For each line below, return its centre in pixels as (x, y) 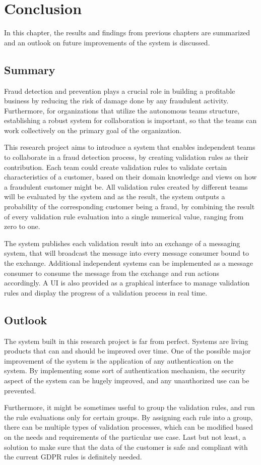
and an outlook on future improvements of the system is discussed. (107, 42)
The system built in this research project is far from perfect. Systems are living (126, 341)
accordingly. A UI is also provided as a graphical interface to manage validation (127, 283)
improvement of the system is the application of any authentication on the (119, 360)
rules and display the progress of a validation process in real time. (106, 292)
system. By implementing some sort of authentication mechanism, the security (125, 370)
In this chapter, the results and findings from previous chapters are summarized (127, 33)
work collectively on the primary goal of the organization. (93, 130)
